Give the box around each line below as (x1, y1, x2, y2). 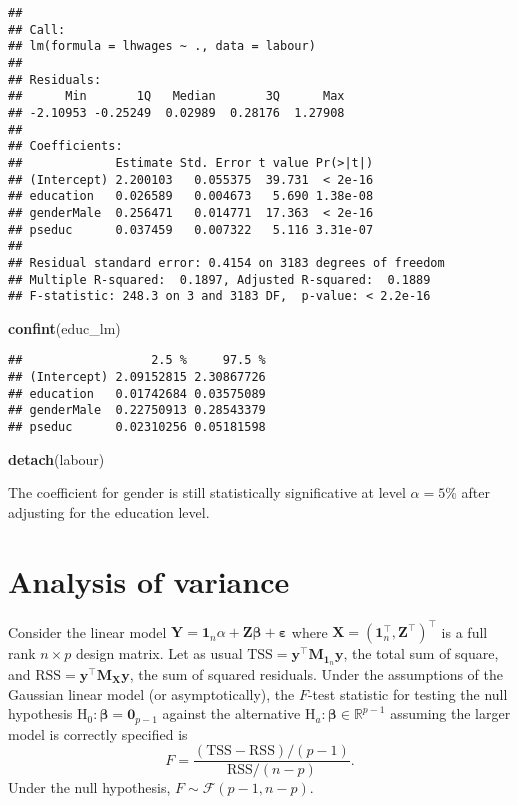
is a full (441, 621, 488, 642)
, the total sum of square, (343, 643, 499, 664)
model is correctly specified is (8, 723, 188, 744)
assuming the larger (390, 703, 511, 724)
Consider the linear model (8, 621, 167, 642)
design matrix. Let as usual (76, 643, 243, 664)
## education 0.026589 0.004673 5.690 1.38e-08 (8, 189, 374, 204)
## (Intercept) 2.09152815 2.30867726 (8, 370, 266, 385)
